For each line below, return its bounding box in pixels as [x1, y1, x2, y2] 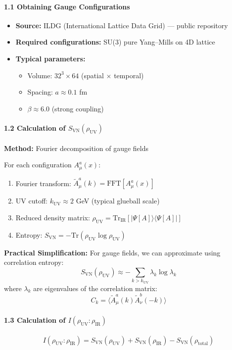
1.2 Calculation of [4, 122, 66, 133]
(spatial [81, 70, 104, 80]
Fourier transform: [15, 178, 71, 188]
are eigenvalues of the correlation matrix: [33, 283, 157, 293]
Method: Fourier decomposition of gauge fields [4, 143, 148, 153]
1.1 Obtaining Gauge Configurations [4, 1, 130, 11]
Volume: [27, 70, 52, 80]
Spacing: [27, 87, 53, 97]
